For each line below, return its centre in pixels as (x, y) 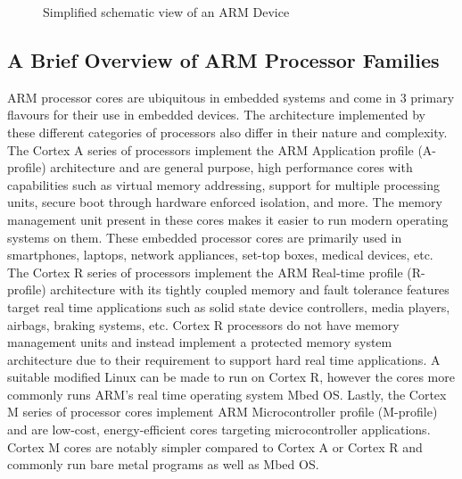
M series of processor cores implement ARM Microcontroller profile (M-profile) (223, 412)
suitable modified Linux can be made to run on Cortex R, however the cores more (231, 377)
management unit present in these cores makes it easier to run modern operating (228, 219)
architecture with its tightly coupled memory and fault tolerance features (250, 289)
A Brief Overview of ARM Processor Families (223, 59)
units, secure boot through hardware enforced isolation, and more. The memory (225, 202)
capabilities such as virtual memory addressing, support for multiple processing (224, 184)
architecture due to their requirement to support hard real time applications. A (224, 359)
